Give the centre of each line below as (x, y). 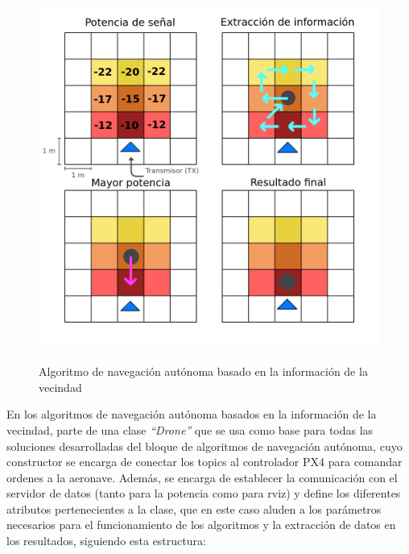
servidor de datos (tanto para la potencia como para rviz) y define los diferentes (204, 493)
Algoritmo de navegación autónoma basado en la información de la (203, 371)
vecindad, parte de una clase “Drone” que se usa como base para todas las (190, 429)
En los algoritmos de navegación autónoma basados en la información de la (192, 414)
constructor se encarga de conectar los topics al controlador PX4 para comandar (204, 462)
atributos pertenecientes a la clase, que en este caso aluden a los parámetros (194, 508)
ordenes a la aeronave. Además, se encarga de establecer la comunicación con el (202, 477)
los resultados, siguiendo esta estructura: (106, 541)
